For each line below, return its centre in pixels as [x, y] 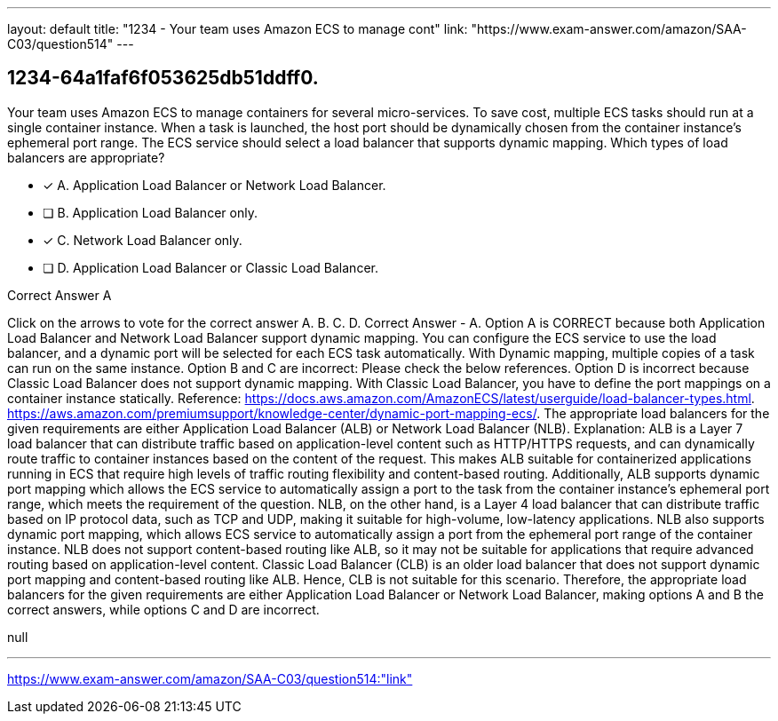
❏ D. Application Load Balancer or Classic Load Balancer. [210, 267]
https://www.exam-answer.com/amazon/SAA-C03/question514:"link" [210, 678]
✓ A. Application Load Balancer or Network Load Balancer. [214, 185]
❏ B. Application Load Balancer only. [150, 212]
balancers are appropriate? [86, 157]
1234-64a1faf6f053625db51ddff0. [163, 78]
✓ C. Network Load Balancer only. [143, 240]
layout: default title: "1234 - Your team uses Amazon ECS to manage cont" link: [238, 29]
